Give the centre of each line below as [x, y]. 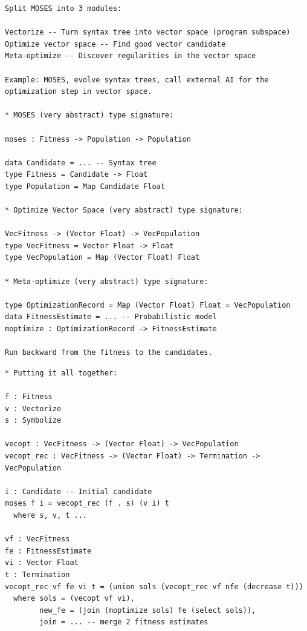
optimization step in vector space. [79, 92]
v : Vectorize [33, 408]
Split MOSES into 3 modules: [63, 8]
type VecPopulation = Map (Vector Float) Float [102, 258]
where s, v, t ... [50, 515]
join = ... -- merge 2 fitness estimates [124, 622]
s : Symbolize [33, 421]
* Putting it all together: [61, 373]
